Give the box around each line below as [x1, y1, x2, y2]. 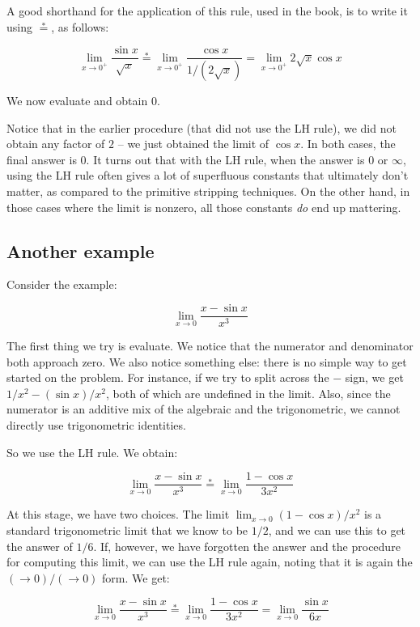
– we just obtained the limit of [117, 135, 269, 152]
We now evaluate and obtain [6, 92, 148, 109]
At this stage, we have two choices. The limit [6, 506, 230, 523]
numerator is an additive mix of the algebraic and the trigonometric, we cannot [6, 400, 401, 417]
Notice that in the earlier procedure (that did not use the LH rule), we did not [6, 119, 397, 136]
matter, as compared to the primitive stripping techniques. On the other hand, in [6, 183, 410, 200]
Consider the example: [6, 276, 117, 293]
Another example [6, 238, 155, 263]
